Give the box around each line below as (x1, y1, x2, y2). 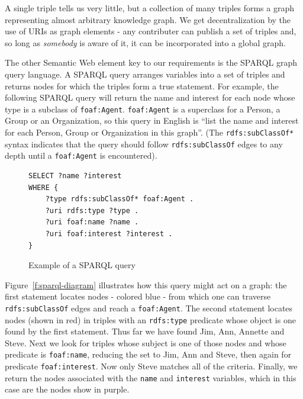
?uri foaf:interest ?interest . (45, 229, 173, 238)
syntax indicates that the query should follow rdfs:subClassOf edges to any (5, 137, 283, 150)
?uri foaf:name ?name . (45, 218, 139, 227)
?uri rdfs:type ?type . (45, 206, 139, 215)
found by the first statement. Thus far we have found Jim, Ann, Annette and (5, 325, 285, 337)
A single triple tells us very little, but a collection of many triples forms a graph (5, 2, 295, 14)
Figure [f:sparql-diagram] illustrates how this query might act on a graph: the (5, 278, 287, 291)
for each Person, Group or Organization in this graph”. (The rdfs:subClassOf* (5, 126, 294, 138)
